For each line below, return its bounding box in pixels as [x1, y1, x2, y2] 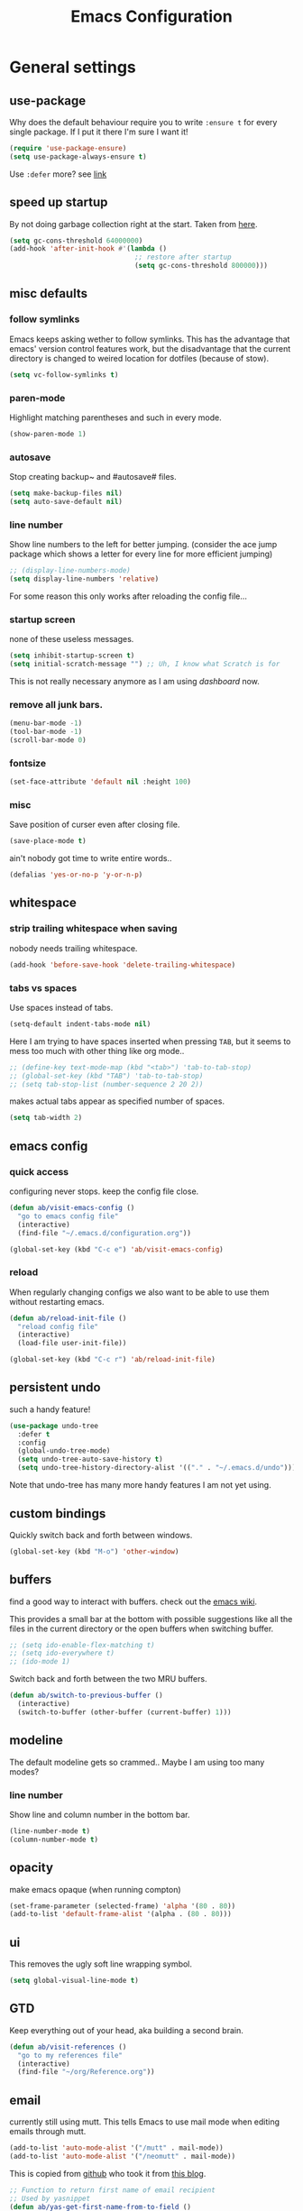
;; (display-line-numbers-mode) [9, 566, 131, 575]
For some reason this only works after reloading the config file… [9, 591, 248, 601]
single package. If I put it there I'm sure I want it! [9, 126, 188, 137]
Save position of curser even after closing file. [9, 819, 180, 830]
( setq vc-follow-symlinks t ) [9, 370, 119, 380]
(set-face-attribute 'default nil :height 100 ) [9, 777, 192, 786]
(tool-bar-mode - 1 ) [9, 728, 83, 737]
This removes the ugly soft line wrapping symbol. [9, 1959, 192, 1969]
